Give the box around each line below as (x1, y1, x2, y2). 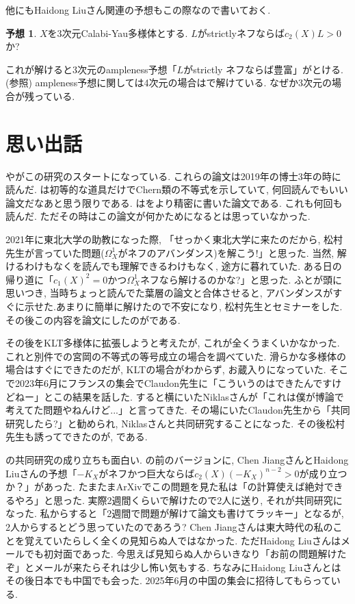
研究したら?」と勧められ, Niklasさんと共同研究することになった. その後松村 (5, 416, 345, 430)
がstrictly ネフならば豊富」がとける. (183, 62, 343, 76)
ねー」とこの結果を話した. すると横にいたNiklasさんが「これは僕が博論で (14, 389, 344, 403)
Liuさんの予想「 (5, 466, 77, 480)
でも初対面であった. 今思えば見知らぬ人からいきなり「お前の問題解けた (24, 546, 347, 561)
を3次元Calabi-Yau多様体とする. (47, 25, 188, 40)
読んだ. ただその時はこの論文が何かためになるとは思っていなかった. (5, 209, 311, 223)
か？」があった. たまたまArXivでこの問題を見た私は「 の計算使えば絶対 (5, 479, 324, 494)
